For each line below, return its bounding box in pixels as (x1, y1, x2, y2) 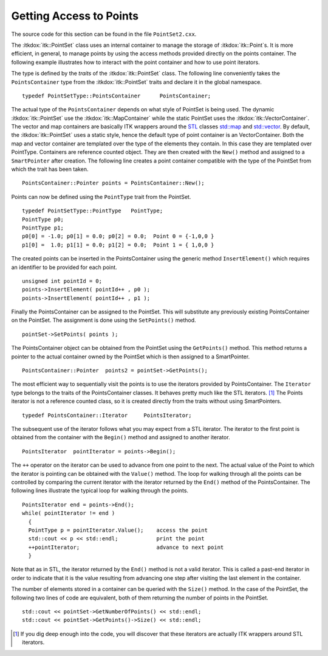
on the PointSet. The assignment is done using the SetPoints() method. (11, 316, 197, 324)
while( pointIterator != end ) (22, 510, 115, 517)
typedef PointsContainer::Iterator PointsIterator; (22, 411, 192, 419)
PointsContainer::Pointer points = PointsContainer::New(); (22, 180, 205, 187)
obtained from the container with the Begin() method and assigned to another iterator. (11, 434, 230, 441)
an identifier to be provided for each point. (11, 263, 118, 271)
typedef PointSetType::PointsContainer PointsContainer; (22, 92, 211, 99)
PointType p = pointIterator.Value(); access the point (28, 526, 208, 534)
